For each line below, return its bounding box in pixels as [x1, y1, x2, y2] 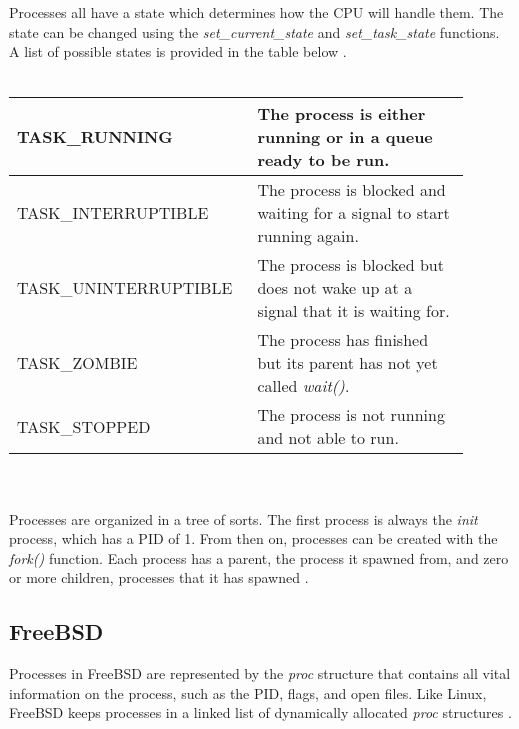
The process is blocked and [257, 178, 446, 202]
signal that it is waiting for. [257, 299, 450, 323]
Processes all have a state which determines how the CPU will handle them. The [9, 2, 504, 22]
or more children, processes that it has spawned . [9, 567, 309, 588]
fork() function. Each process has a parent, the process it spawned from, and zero [9, 547, 509, 568]
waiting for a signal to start [257, 201, 450, 225]
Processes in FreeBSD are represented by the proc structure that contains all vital [9, 663, 511, 684]
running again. [257, 224, 359, 248]
